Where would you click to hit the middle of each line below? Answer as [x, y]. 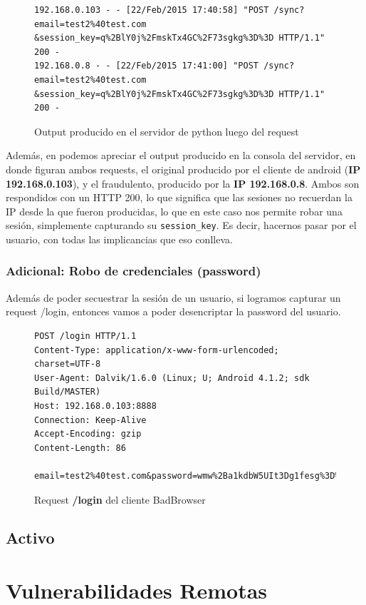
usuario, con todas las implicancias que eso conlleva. [119, 239]
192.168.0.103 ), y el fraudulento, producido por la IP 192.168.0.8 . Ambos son [183, 183]
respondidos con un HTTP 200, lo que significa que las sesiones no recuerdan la [179, 197]
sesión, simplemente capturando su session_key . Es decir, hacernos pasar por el [181, 225]
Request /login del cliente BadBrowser [120, 499]
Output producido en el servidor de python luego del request [167, 131]
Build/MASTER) [68, 392]
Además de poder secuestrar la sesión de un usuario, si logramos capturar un [173, 297]
